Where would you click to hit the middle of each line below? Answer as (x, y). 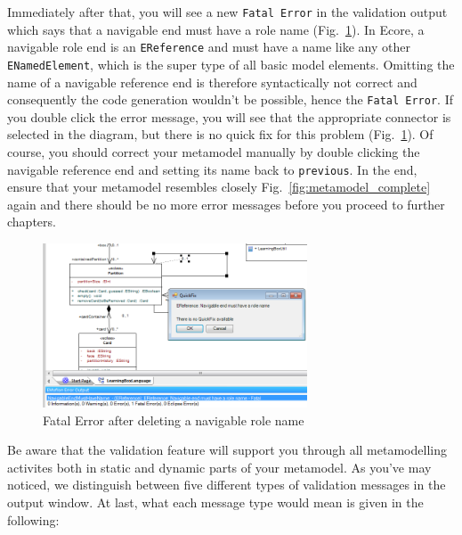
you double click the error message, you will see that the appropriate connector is (229, 116)
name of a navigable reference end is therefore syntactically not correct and (212, 82)
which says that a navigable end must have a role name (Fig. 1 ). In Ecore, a (216, 29)
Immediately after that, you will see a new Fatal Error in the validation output (227, 12)
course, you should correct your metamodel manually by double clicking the (214, 152)
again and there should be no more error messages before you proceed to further (226, 204)
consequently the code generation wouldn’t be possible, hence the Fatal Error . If (230, 99)
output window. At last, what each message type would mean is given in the (215, 502)
